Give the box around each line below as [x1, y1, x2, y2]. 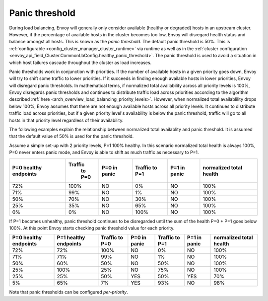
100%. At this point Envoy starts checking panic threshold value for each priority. [9, 225, 175, 231]
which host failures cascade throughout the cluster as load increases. [9, 60, 152, 66]
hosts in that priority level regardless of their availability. [9, 117, 124, 123]
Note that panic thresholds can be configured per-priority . [9, 289, 129, 295]
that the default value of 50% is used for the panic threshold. [9, 133, 134, 139]
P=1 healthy [57, 234, 85, 241]
